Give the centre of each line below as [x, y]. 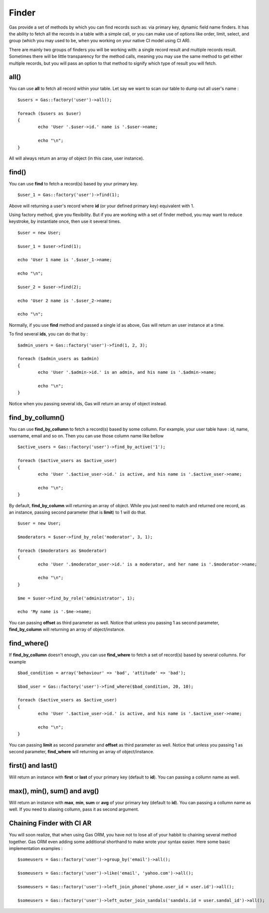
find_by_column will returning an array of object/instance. [67, 630]
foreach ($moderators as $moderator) [62, 550]
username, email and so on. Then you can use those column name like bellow [86, 436]
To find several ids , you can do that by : [48, 334]
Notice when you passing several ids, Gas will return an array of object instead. [88, 403]
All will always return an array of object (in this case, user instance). [76, 158]
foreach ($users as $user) [50, 113]
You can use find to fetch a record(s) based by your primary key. [74, 183]
